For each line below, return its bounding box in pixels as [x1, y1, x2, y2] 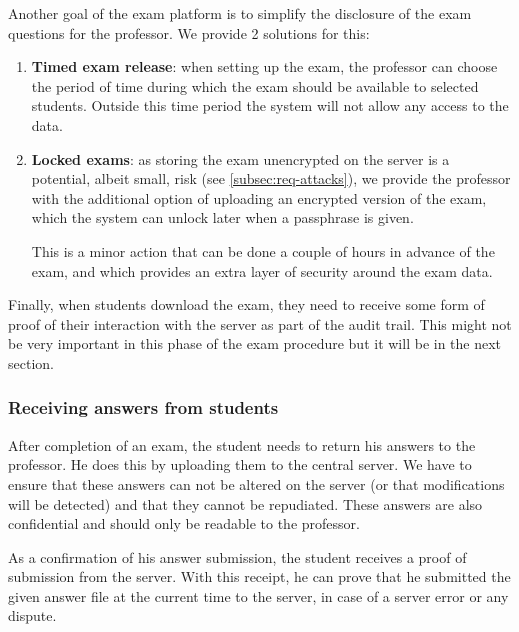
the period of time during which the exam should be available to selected [31, 75, 479, 96]
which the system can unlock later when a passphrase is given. [31, 207, 414, 228]
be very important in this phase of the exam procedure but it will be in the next [8, 333, 502, 354]
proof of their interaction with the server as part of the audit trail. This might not [8, 313, 512, 334]
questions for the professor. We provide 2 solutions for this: [8, 22, 370, 43]
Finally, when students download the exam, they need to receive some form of [8, 294, 485, 315]
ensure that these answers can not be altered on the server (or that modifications [8, 473, 505, 494]
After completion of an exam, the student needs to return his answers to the [8, 434, 476, 455]
